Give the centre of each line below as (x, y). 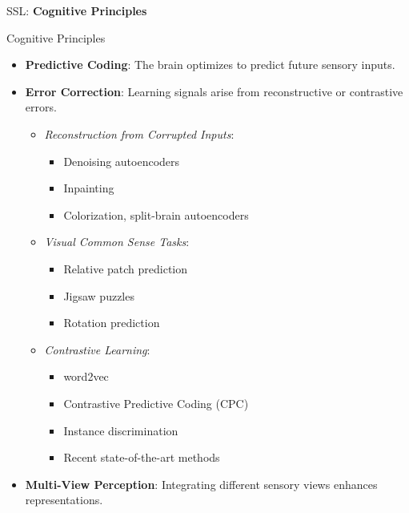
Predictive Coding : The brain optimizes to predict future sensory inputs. (210, 65)
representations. (64, 500)
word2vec (86, 376)
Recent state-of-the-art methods (142, 457)
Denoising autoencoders (122, 161)
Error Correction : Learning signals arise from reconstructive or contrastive (214, 91)
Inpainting (89, 188)
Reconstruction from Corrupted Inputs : (139, 133)
